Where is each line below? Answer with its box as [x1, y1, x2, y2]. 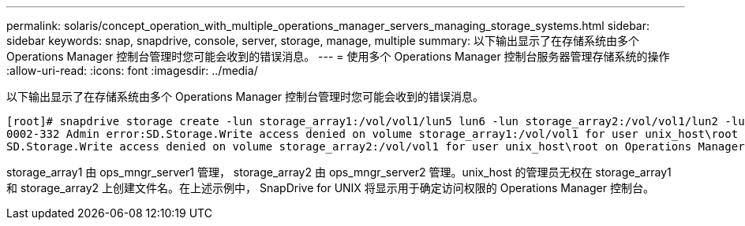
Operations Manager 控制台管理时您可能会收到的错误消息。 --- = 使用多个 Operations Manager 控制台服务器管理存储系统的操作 [6, 50, 670, 63]
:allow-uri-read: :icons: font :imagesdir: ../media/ [6, 64, 258, 77]
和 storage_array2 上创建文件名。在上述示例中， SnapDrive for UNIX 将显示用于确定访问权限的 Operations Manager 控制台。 [6, 181, 654, 195]
